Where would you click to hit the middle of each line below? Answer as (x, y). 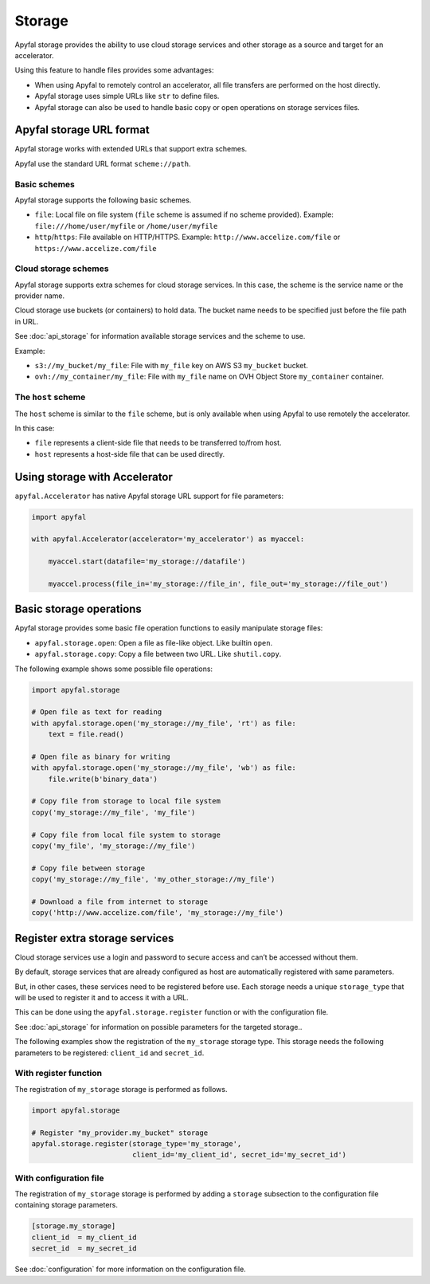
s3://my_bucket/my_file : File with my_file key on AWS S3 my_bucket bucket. (171, 365)
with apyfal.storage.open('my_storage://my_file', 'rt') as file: (164, 723)
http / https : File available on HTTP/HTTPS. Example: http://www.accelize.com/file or (188, 237)
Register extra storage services (94, 938)
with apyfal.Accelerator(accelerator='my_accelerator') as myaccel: (168, 539)
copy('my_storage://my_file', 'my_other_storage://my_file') (153, 880)
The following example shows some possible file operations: (114, 669)
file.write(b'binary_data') (103, 779)
